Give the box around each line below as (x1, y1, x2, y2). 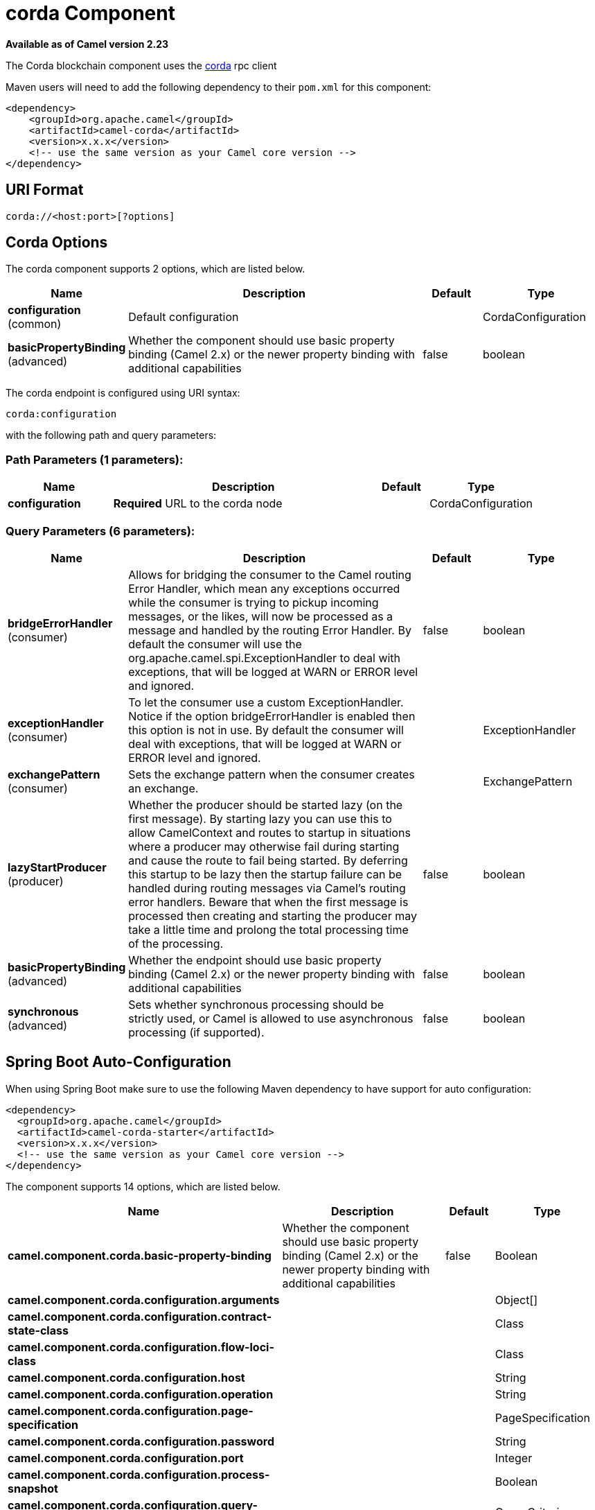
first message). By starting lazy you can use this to (128, 811, 392, 826)
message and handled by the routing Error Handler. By (128, 623, 411, 637)
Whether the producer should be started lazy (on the (128, 797, 403, 812)
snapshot (8, 1481, 58, 1495)
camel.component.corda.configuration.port (8, 1450, 244, 1465)
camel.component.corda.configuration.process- (8, 1467, 270, 1482)
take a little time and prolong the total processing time (128, 922, 409, 937)
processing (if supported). (128, 1025, 265, 1039)
